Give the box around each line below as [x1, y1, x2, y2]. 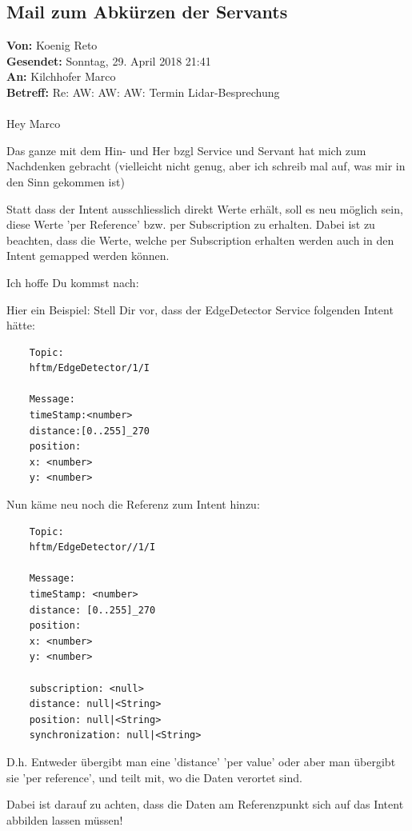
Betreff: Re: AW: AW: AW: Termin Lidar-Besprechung [6, 83, 280, 100]
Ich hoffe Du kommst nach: [6, 274, 139, 290]
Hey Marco [6, 115, 61, 132]
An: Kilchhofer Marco [6, 68, 116, 85]
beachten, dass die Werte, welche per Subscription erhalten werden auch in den [6, 231, 394, 248]
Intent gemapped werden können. [6, 247, 170, 264]
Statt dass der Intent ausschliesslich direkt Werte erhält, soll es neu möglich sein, [6, 200, 403, 217]
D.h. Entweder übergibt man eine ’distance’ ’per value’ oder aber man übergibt [6, 753, 396, 769]
